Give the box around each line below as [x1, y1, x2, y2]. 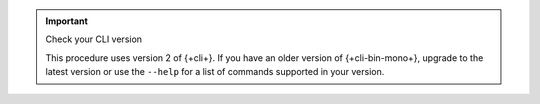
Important [45, 15, 89, 27]
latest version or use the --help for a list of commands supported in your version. [45, 66, 385, 78]
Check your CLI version [45, 33, 143, 45]
